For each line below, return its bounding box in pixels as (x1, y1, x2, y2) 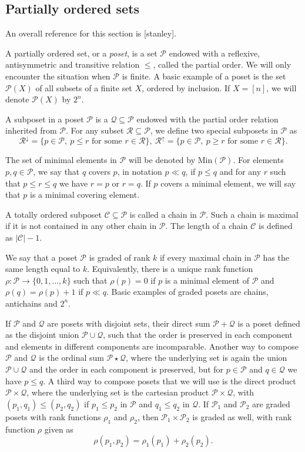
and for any (219, 165, 262, 178)
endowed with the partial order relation (136, 112, 279, 125)
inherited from (5, 124, 57, 137)
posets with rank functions (5, 410, 101, 423)
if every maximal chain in (159, 251, 252, 263)
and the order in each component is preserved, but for (29, 363, 224, 375)
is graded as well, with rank (192, 410, 292, 423)
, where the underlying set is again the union (125, 351, 287, 364)
